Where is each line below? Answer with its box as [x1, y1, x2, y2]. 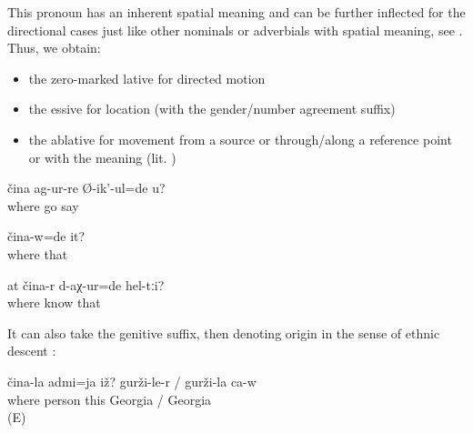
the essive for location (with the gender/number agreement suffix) [28, 99, 396, 118]
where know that [7, 293, 101, 312]
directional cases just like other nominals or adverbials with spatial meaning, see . [7, 20, 463, 39]
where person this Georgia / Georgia [7, 389, 212, 408]
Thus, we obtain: [7, 38, 101, 57]
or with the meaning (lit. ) [28, 147, 176, 166]
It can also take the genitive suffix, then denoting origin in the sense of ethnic [7, 323, 440, 342]
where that [7, 244, 68, 263]
